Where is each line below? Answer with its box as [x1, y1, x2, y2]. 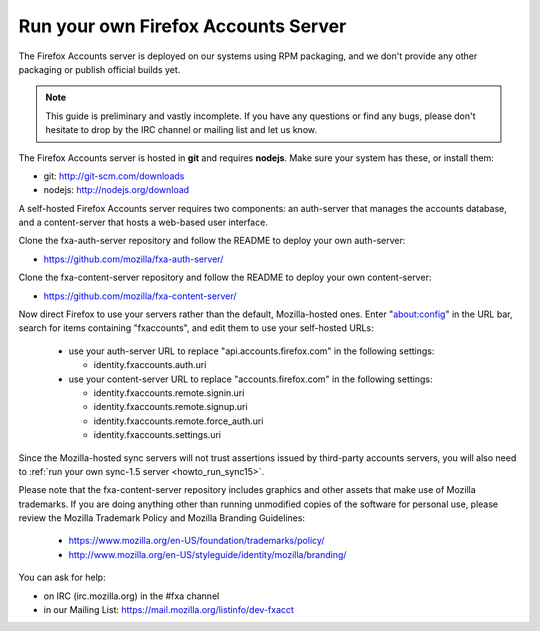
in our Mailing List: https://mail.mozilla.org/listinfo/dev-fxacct [43, 604, 295, 616]
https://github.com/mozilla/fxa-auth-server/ [43, 253, 224, 265]
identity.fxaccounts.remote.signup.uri [93, 401, 249, 413]
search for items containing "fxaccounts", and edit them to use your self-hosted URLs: [18, 322, 374, 334]
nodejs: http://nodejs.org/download [43, 184, 190, 196]
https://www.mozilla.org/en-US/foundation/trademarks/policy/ [68, 535, 325, 547]
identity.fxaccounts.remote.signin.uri [93, 386, 245, 399]
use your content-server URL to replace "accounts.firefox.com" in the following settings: [68, 373, 433, 385]
